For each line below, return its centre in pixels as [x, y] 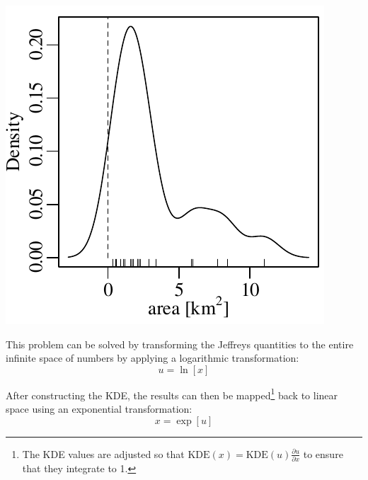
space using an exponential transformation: [99, 409]
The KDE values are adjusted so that [103, 453]
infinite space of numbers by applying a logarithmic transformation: [153, 358]
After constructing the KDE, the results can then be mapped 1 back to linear [172, 394]
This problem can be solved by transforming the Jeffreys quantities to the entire [180, 344]
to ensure [323, 453]
